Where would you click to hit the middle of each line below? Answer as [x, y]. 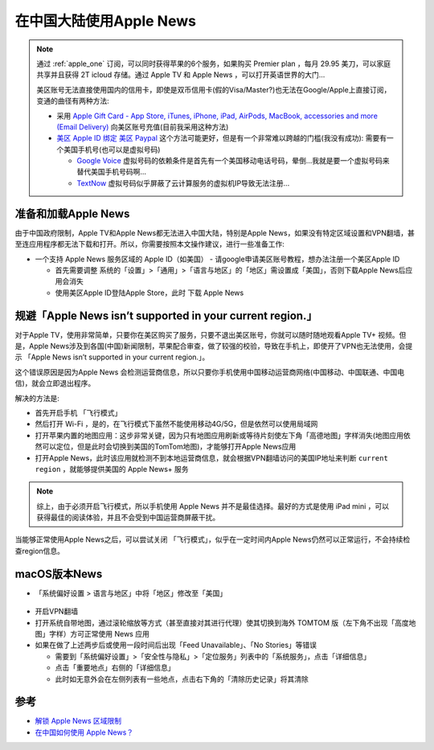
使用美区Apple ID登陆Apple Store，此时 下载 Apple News [149, 293]
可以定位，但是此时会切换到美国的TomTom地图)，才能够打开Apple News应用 [169, 447]
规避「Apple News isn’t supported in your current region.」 [166, 316]
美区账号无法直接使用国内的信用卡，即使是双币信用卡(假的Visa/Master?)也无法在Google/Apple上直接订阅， [214, 89]
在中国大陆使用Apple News [106, 21]
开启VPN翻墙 [57, 612]
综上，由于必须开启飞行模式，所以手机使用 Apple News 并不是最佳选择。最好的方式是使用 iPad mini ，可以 [213, 506]
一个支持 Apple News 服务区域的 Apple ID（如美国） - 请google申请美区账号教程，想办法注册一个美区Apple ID [217, 259]
